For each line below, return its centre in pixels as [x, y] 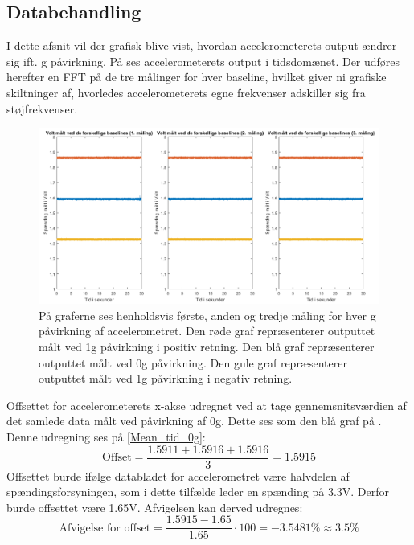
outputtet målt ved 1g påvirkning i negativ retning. [166, 378]
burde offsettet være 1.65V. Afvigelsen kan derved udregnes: [155, 507]
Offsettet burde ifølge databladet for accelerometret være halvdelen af [178, 475]
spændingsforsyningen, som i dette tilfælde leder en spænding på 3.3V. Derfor [198, 492]
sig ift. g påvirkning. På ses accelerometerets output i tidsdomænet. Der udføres [203, 61]
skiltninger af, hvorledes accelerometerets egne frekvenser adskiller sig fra [186, 92]
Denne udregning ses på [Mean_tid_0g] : [106, 436]
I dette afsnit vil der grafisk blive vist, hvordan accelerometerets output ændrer [202, 45]
